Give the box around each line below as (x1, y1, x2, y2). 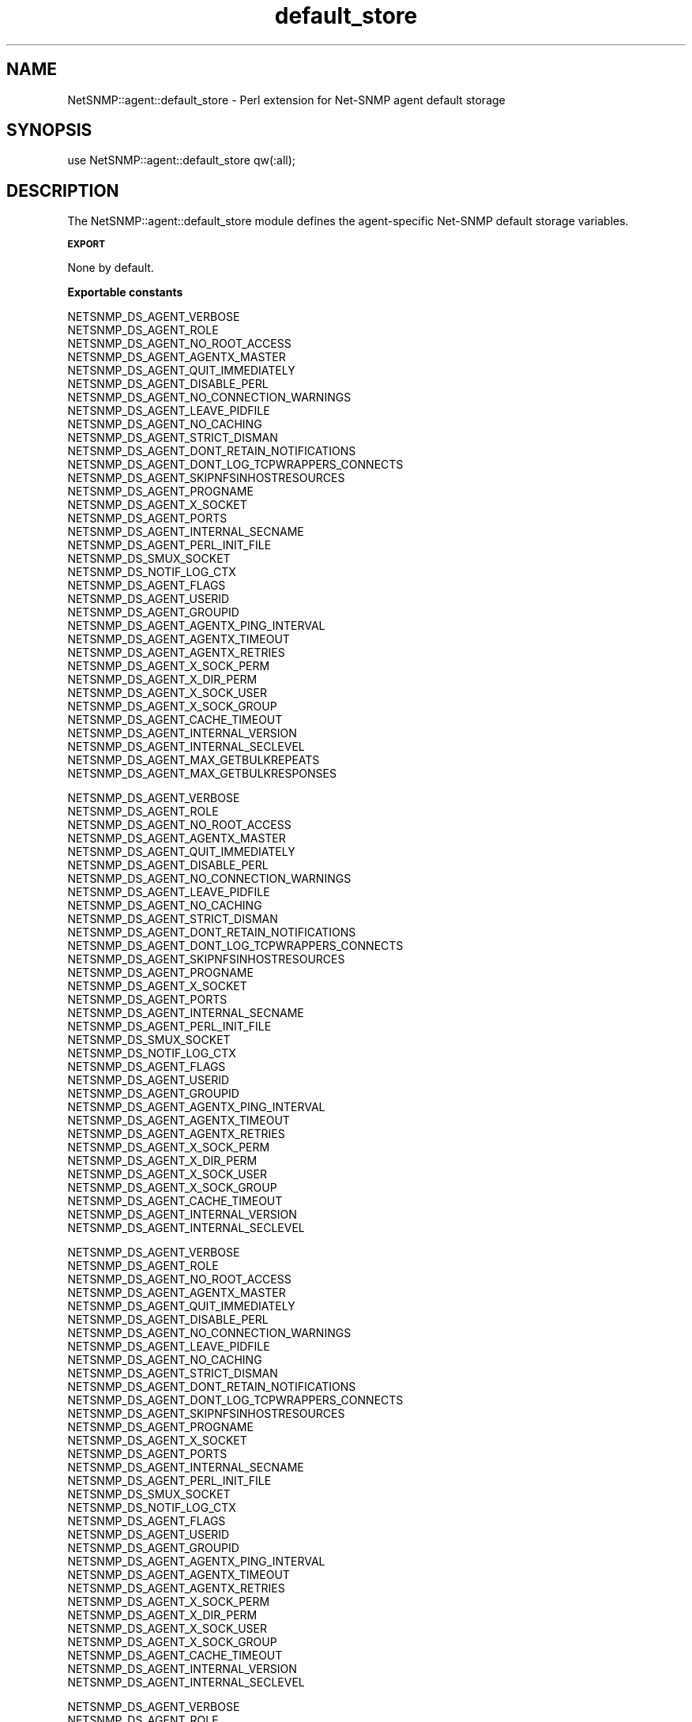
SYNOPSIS (6, 120, 92, 141)
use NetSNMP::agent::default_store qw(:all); (67, 153, 296, 168)
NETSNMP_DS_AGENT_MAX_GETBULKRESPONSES (67, 767, 337, 781)
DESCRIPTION (6, 180, 119, 201)
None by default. (67, 261, 154, 275)
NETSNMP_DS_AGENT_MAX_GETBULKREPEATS (67, 753, 320, 767)
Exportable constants (67, 285, 183, 300)
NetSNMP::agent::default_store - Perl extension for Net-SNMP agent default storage (67, 92, 506, 107)
